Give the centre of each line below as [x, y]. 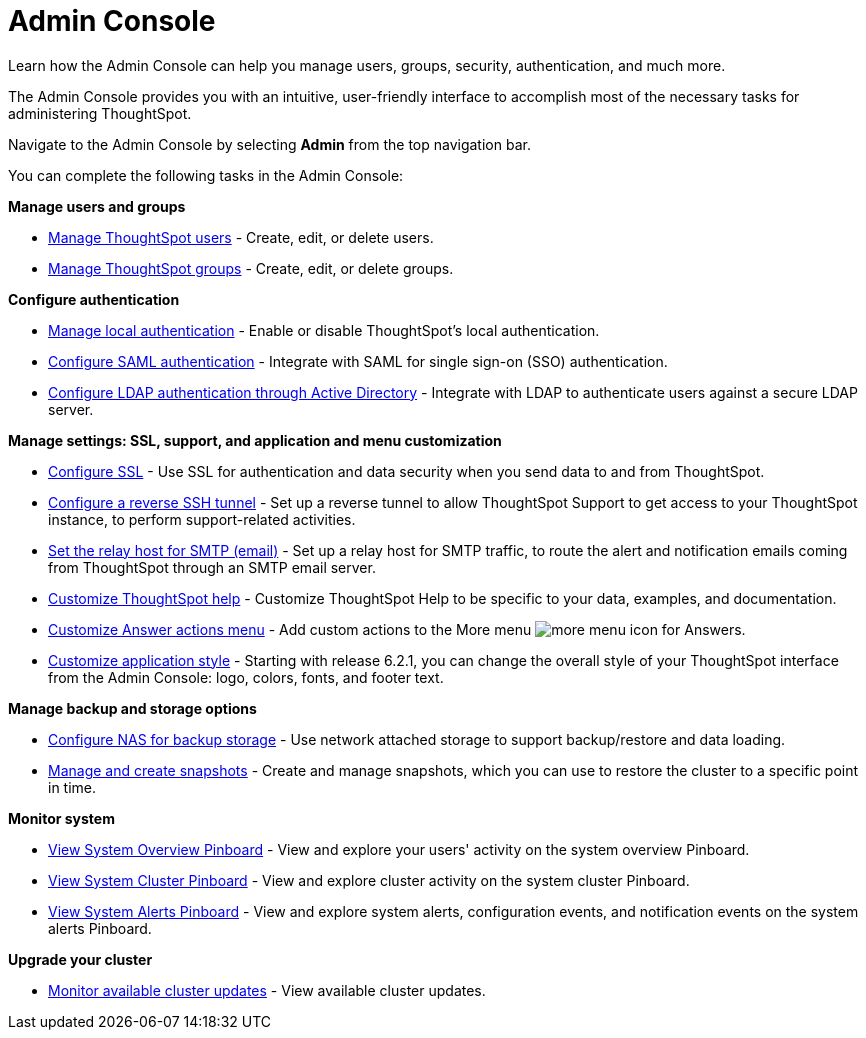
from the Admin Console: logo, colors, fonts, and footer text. [246, 677]
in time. [72, 787]
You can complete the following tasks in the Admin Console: [206, 175]
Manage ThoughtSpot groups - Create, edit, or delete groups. [251, 268]
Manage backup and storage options [132, 708]
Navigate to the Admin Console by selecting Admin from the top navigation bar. [269, 144]
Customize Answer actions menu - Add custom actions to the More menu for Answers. [397, 629]
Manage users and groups [97, 206]
